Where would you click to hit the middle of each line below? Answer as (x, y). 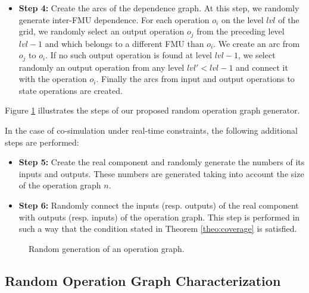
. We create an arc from (257, 43)
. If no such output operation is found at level (129, 55)
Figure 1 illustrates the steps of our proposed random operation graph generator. (152, 110)
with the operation (53, 79)
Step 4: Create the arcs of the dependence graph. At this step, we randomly (159, 8)
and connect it (262, 67)
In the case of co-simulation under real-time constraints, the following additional (151, 130)
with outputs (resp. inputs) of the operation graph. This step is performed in (159, 217)
